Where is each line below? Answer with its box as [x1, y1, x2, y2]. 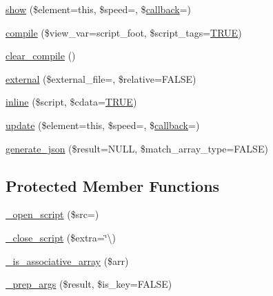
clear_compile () [6, 48, 76, 63]
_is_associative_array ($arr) [6, 253, 129, 268]
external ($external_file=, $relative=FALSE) [6, 71, 196, 86]
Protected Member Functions [6, 175, 220, 196]
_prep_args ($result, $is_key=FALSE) [6, 277, 172, 291]
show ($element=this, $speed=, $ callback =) [6, 2, 191, 16]
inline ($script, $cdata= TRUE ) [6, 95, 137, 109]
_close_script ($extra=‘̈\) [6, 230, 117, 244]
